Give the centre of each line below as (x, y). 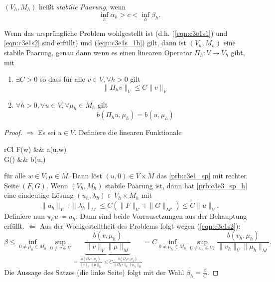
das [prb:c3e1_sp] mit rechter (202, 176)
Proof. (13, 132)
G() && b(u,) (25, 159)
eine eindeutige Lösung (39, 195)
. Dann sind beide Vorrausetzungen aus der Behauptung (161, 216)
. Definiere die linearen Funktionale (128, 132)
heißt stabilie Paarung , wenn (82, 6)
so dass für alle (62, 79)
